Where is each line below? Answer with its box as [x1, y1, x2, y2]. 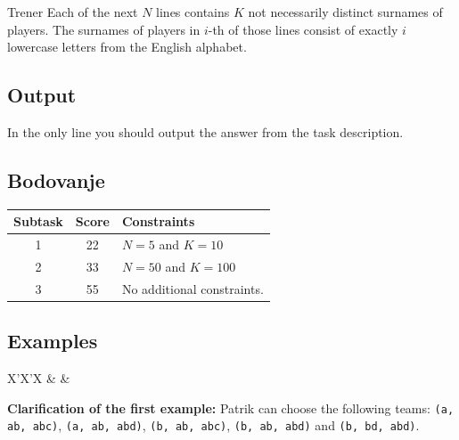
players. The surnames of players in [7, 20, 201, 38]
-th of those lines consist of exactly [208, 20, 398, 38]
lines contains [156, 3, 230, 20]
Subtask [13, 212, 63, 231]
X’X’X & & [7, 369, 70, 387]
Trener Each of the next [7, 3, 138, 20]
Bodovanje [7, 166, 105, 193]
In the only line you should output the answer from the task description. [7, 122, 404, 141]
